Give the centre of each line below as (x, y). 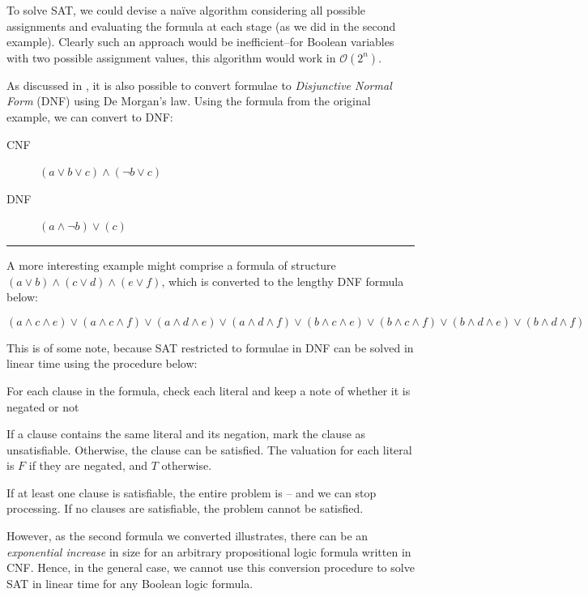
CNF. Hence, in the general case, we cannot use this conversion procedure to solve (211, 567)
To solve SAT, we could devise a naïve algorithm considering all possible (186, 10)
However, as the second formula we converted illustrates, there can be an (187, 536)
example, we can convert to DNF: (90, 116)
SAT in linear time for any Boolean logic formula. (130, 583)
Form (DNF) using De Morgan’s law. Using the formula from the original (189, 101)
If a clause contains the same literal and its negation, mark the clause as (186, 434)
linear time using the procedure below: (102, 363)
